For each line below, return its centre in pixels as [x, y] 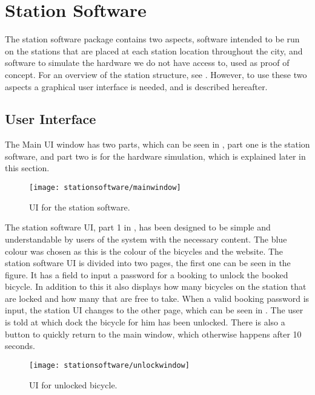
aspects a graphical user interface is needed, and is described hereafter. [136, 86]
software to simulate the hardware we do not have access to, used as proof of [147, 63]
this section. [27, 168]
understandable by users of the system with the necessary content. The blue [146, 239]
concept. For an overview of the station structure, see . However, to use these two [156, 74]
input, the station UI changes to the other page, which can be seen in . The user [154, 310]
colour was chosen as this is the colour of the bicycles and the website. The [144, 251]
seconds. [20, 346]
